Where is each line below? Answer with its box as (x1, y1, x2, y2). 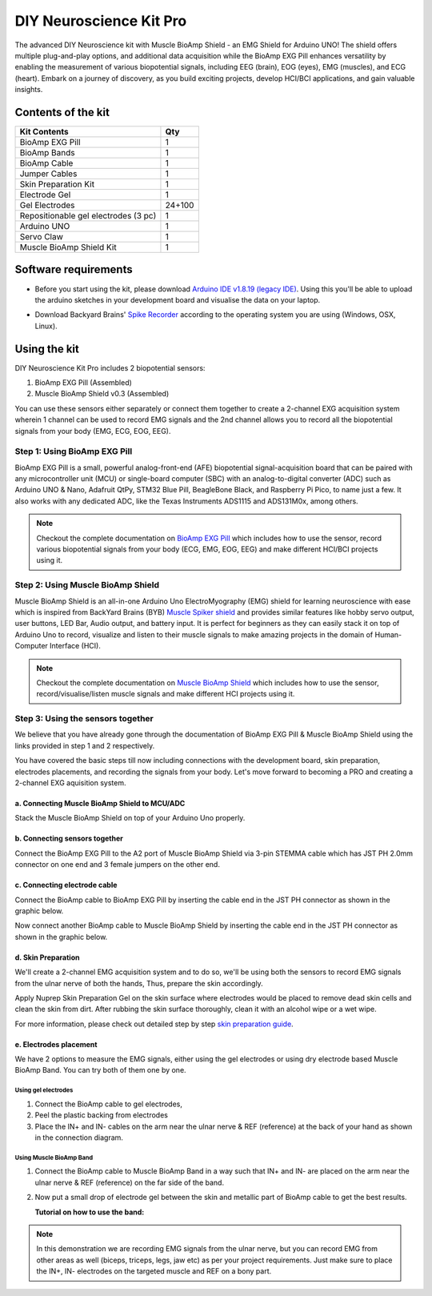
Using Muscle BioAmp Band (14, 1154, 94, 1162)
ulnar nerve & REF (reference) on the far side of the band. (34, 1178, 224, 1187)
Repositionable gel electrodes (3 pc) (19, 211, 157, 222)
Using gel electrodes (14, 1086, 74, 1094)
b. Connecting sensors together (14, 833, 123, 844)
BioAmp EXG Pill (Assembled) (34, 378, 132, 387)
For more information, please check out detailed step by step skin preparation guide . (14, 1019, 294, 1029)
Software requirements (14, 263, 133, 276)
